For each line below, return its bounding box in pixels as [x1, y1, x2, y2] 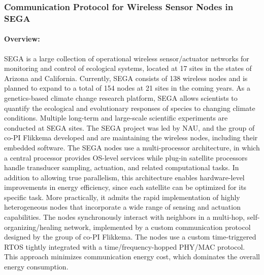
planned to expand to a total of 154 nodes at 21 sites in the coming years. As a [4, 83, 250, 93]
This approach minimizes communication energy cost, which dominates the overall [4, 251, 260, 262]
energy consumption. [4, 261, 69, 272]
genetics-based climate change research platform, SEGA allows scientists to [4, 92, 238, 103]
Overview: [4, 33, 40, 44]
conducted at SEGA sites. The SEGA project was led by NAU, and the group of [4, 122, 255, 133]
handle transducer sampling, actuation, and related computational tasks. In [4, 162, 239, 173]
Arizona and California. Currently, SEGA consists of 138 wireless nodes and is [4, 72, 248, 83]
